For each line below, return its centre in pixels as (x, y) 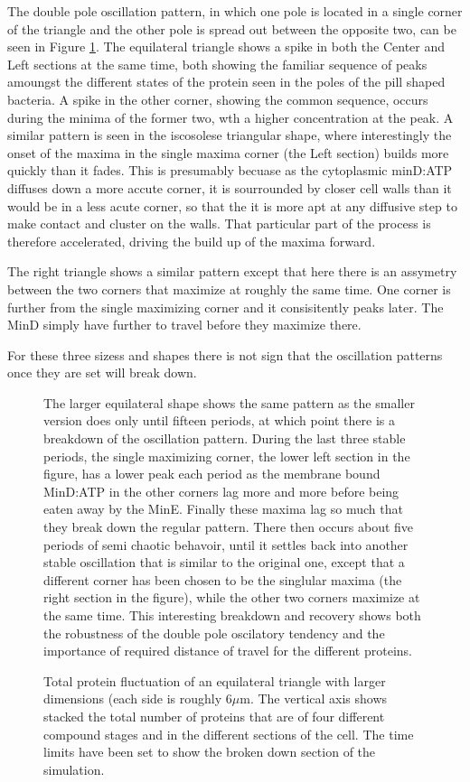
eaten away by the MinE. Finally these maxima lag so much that (223, 509)
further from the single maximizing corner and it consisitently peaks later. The (226, 307)
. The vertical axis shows (319, 698)
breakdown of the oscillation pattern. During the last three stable (225, 438)
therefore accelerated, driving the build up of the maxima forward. (192, 241)
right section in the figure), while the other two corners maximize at (232, 597)
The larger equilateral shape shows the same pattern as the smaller (229, 402)
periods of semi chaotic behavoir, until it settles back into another (226, 544)
